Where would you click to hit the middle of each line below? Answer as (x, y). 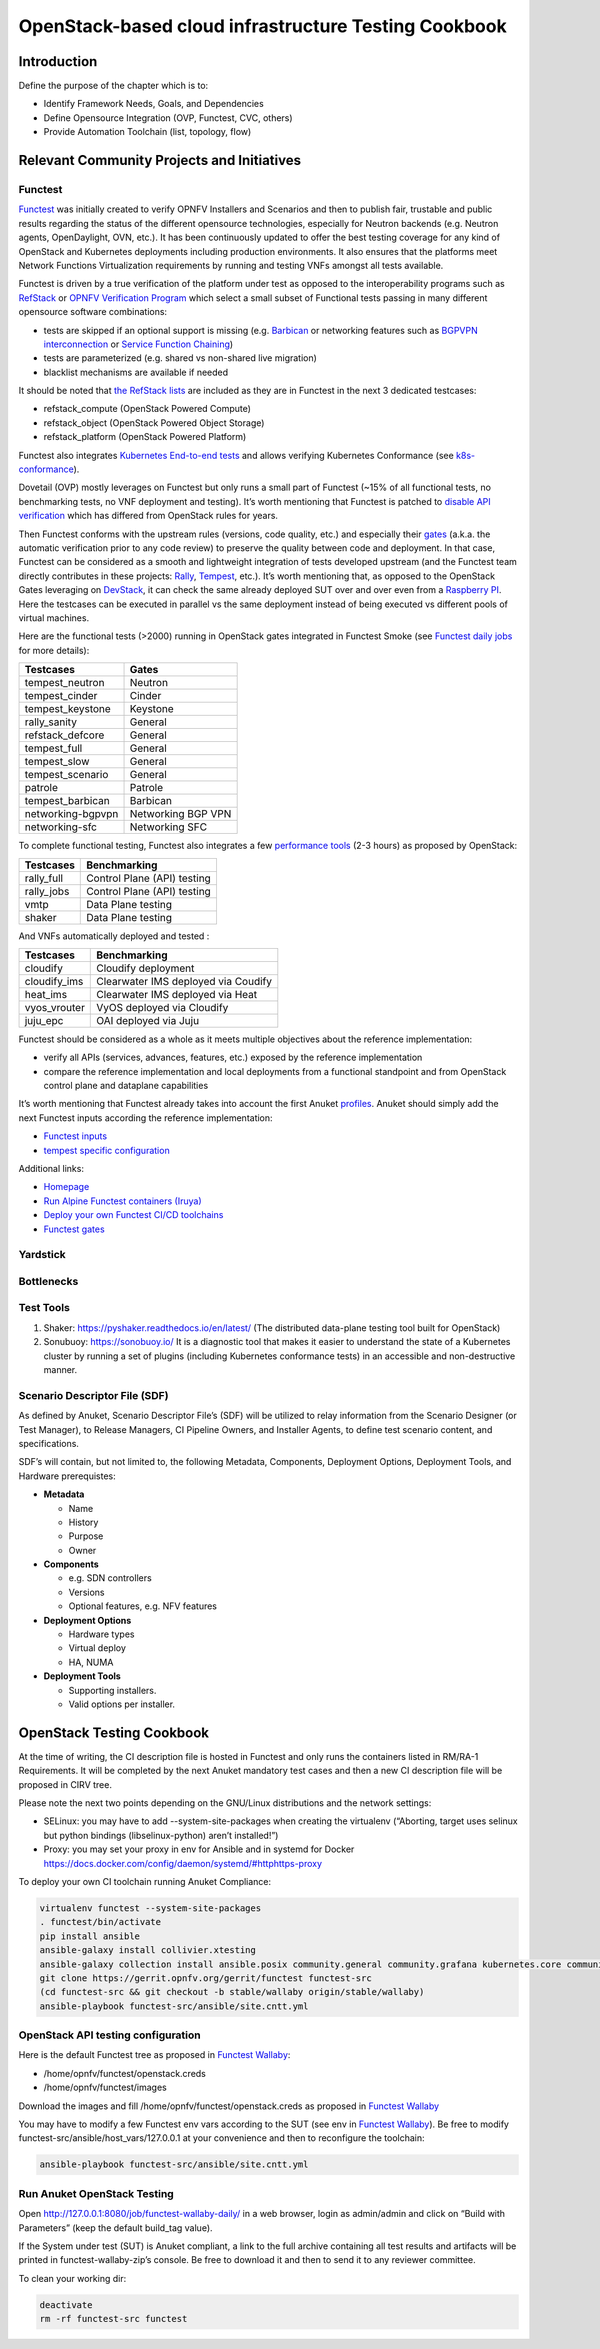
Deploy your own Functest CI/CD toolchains (133, 1215)
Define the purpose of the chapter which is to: (113, 86)
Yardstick (42, 1255)
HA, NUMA (91, 1662)
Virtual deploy (97, 1648)
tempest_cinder (61, 696)
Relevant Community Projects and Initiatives (160, 160)
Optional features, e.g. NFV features (142, 1606)
